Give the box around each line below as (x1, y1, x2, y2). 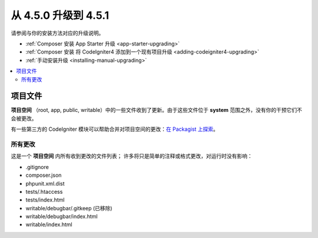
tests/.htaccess (25, 188, 63, 195)
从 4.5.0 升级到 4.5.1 (11, 9, 110, 22)
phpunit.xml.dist (25, 180, 65, 187)
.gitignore (25, 163, 49, 170)
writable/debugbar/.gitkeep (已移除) (25, 204, 112, 211)
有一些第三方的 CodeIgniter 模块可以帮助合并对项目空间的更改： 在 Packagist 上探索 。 (11, 125, 219, 133)
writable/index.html (25, 221, 73, 228)
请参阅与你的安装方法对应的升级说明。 (11, 29, 104, 37)
